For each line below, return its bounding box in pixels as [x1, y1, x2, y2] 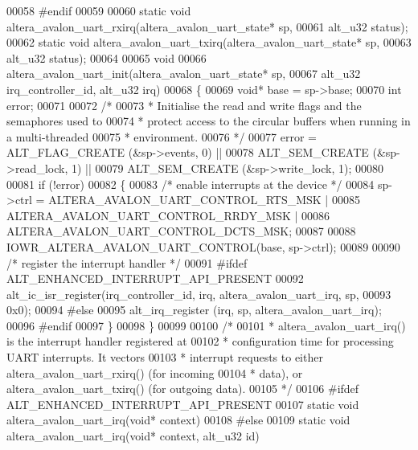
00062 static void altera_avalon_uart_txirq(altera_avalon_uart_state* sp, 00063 [6, 34, 412, 51]
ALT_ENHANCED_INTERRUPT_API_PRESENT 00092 [6, 270, 304, 287]
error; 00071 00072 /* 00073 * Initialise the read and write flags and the [6, 96, 362, 113]
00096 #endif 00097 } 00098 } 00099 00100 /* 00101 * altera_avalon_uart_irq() [6, 317, 406, 333]
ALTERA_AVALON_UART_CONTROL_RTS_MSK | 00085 [48, 191, 360, 208]
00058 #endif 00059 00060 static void [6, 2, 191, 18]
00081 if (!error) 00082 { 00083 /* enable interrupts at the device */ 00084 [6, 175, 375, 192]
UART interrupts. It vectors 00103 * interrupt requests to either [6, 349, 323, 366]
